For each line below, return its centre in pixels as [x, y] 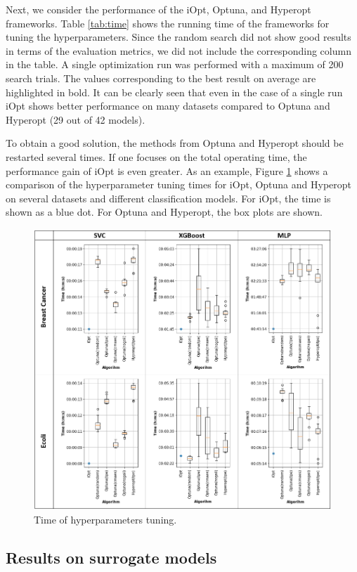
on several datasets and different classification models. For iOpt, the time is [168, 198]
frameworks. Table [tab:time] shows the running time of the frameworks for [168, 23]
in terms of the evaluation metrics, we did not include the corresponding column [178, 50]
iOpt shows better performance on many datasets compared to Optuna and [168, 106]
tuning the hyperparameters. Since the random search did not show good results [178, 37]
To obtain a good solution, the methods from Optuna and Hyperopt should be [175, 143]
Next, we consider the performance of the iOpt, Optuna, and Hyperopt [158, 9]
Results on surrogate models [111, 557]
